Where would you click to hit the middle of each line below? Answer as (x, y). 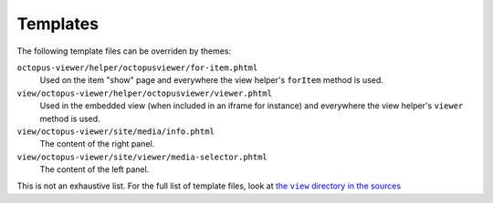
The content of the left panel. (94, 169)
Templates (58, 24)
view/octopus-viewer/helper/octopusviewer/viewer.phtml (145, 93)
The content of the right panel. (97, 144)
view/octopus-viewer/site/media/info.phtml (115, 131)
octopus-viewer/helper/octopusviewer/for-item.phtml (137, 67)
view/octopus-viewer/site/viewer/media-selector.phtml (142, 157)
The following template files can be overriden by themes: (124, 51)
